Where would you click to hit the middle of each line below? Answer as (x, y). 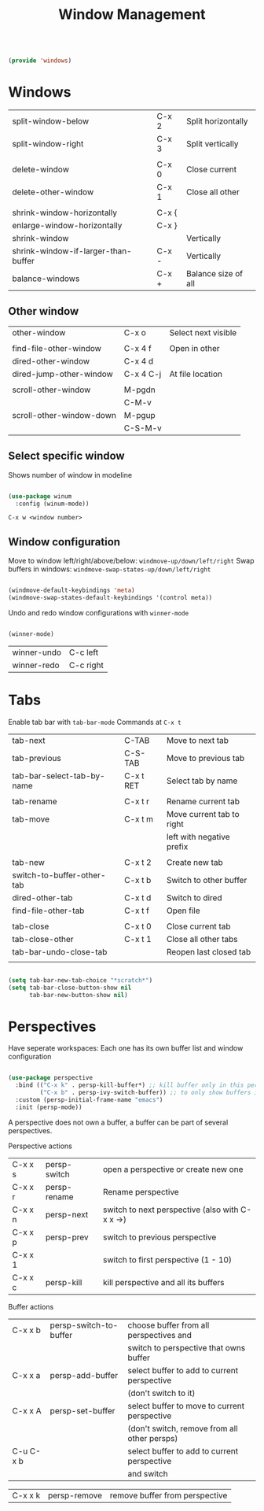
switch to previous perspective (159, 1237)
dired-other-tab (42, 897)
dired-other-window (51, 361)
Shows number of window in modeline (70, 475)
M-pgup (139, 415)
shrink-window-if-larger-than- (72, 251)
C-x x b (26, 1330)
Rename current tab (203, 801)
